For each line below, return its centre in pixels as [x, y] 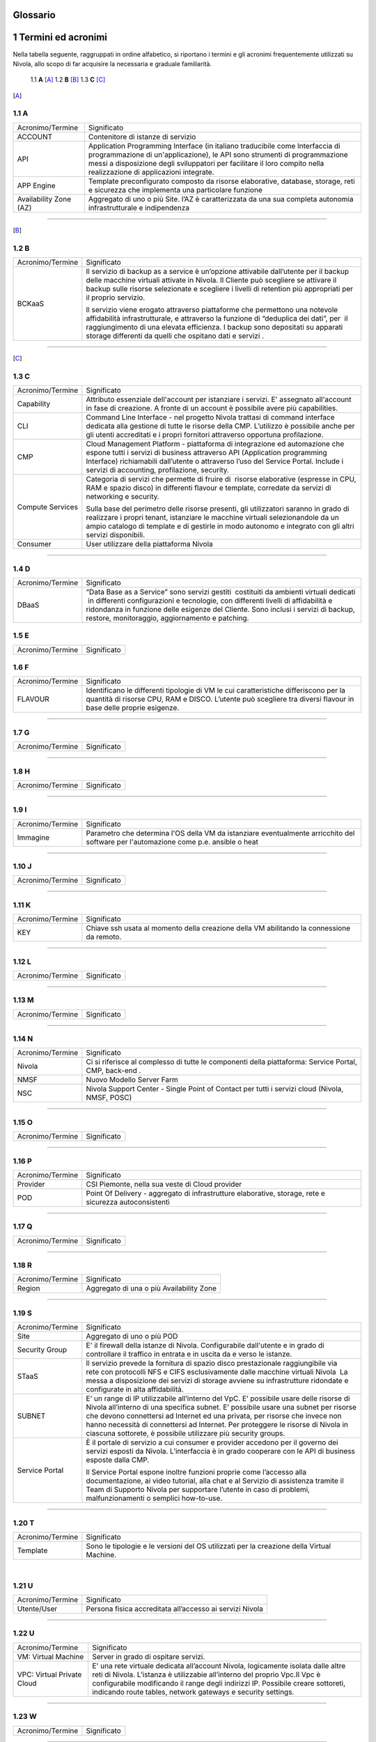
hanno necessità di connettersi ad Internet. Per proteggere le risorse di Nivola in [217, 1425]
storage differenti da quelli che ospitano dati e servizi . [175, 336]
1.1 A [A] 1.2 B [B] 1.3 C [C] [68, 79]
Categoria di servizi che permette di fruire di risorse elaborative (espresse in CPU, [221, 479]
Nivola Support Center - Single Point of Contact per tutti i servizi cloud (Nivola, [215, 1089]
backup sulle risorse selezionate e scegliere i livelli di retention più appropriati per [220, 288]
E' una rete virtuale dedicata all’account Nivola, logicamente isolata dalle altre [219, 1665]
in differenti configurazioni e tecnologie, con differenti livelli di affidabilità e [210, 601]
